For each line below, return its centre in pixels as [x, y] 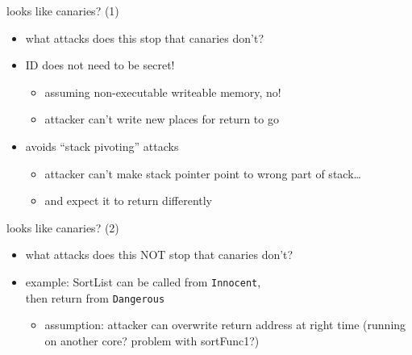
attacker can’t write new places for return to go [162, 119]
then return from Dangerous [95, 297]
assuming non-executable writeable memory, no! [163, 92]
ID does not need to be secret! [100, 65]
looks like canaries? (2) [63, 227]
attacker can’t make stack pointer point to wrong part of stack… [203, 173]
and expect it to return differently [129, 200]
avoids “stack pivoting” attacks [102, 146]
